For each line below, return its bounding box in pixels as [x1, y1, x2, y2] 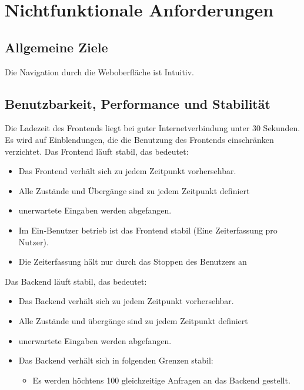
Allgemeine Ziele [5, 38, 108, 56]
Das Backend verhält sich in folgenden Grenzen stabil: [18, 354, 213, 366]
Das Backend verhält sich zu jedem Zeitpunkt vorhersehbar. [18, 295, 234, 307]
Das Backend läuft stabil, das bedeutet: [5, 275, 147, 287]
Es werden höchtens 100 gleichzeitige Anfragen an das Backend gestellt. [32, 374, 290, 386]
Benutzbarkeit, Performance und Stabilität [5, 94, 270, 112]
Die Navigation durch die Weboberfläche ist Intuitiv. [5, 65, 194, 78]
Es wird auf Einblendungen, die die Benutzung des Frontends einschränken [5, 133, 274, 145]
